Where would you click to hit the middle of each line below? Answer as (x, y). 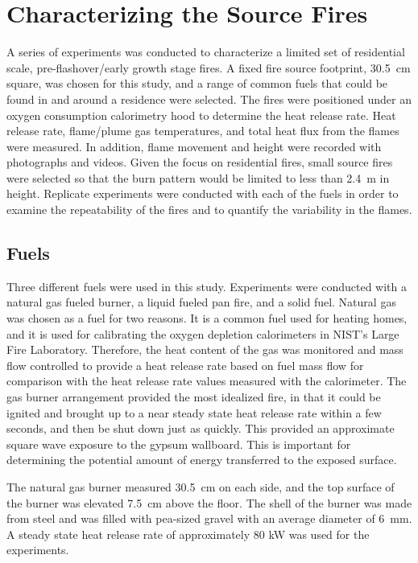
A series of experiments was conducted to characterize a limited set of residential (206, 52)
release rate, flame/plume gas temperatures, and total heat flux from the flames (203, 131)
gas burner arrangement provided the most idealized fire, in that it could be (194, 397)
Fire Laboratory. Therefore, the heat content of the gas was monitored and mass (205, 349)
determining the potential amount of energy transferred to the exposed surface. (202, 460)
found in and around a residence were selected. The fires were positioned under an (209, 99)
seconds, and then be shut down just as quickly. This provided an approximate (201, 428)
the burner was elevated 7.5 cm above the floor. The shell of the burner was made (209, 502)
